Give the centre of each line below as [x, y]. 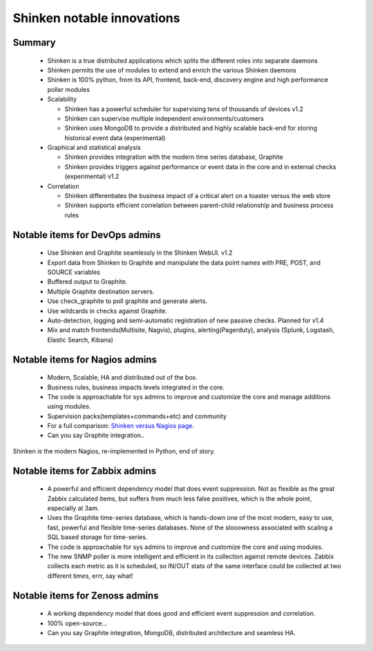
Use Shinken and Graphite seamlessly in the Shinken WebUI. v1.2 [140, 253]
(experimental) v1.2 [92, 177]
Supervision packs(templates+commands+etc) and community [137, 416]
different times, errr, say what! [90, 576]
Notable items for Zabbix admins [85, 470]
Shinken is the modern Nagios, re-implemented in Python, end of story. [114, 451]
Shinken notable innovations [96, 18]
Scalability [62, 99]
